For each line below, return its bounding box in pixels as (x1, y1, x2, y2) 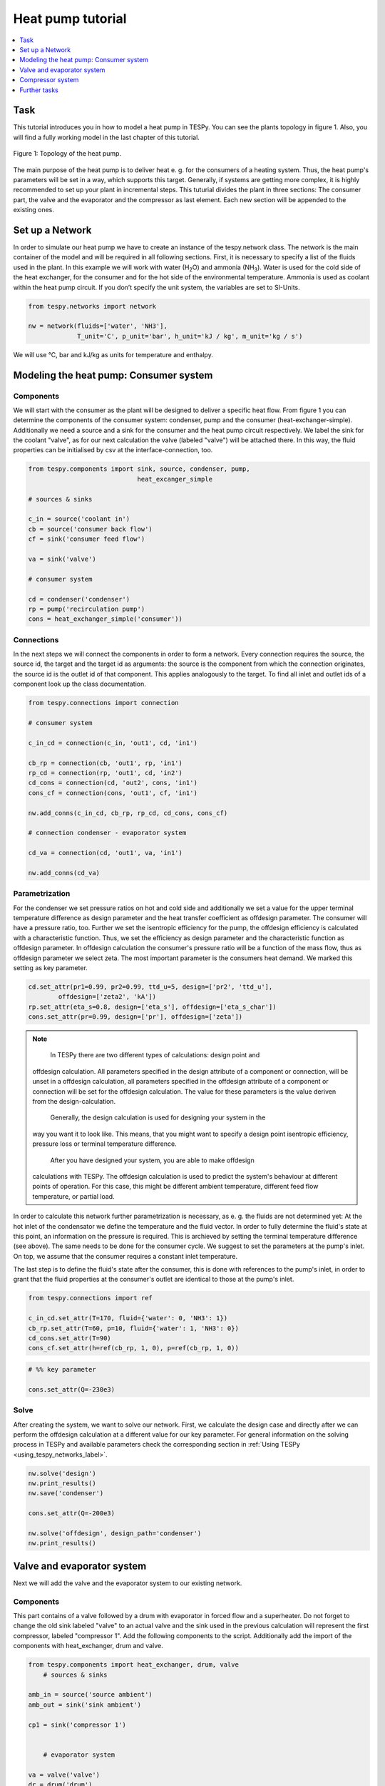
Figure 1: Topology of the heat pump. (13, 149, 121, 158)
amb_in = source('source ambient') (28, 1690, 153, 1699)
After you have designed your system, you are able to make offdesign (50, 1156, 255, 1164)
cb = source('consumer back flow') (28, 525, 153, 533)
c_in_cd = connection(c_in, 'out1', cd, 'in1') (28, 739, 197, 747)
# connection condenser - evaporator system (28, 829, 187, 837)
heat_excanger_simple (137, 475, 213, 483)
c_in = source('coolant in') (28, 515, 130, 523)
